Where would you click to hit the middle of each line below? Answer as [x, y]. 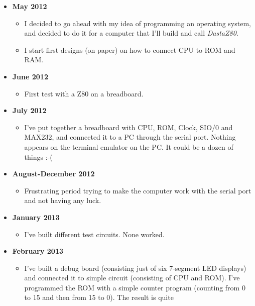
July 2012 [29, 110]
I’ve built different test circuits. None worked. [94, 234]
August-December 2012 [53, 174]
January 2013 [36, 217]
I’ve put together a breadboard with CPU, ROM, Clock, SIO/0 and [129, 127]
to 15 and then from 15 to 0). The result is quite [99, 297]
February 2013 [38, 251]
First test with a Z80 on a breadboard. [84, 93]
